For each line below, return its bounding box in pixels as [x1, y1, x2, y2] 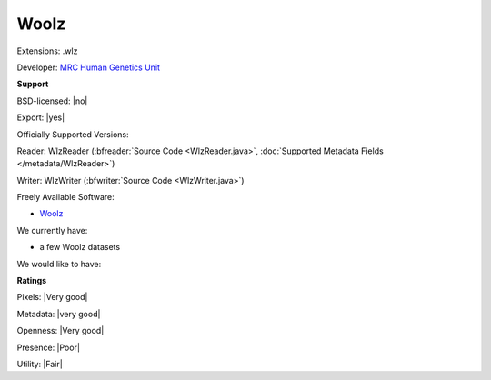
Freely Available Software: [16, 192, 115, 203]
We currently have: [16, 225, 88, 235]
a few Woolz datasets [39, 242, 121, 253]
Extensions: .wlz [16, 45, 78, 56]
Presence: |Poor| [16, 342, 81, 353]
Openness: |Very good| [16, 325, 105, 336]
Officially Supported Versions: [16, 128, 129, 140]
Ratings [16, 275, 47, 286]
